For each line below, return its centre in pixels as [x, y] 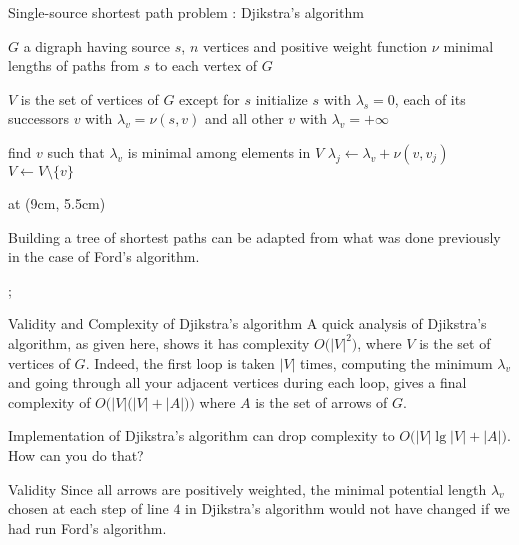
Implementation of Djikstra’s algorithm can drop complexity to [201, 435]
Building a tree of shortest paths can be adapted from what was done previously [254, 236]
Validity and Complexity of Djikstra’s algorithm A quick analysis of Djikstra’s [247, 323]
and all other [244, 118]
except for [209, 98]
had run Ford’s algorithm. [87, 527]
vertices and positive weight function [315, 45]
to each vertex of [206, 65]
